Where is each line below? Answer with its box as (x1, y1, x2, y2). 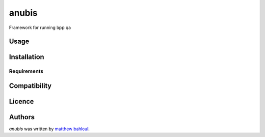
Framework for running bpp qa (9, 25, 71, 30)
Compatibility (9, 82, 52, 90)
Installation (9, 53, 44, 61)
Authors (9, 113, 35, 121)
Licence (9, 97, 34, 106)
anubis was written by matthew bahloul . (9, 126, 90, 132)
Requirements (9, 68, 44, 75)
